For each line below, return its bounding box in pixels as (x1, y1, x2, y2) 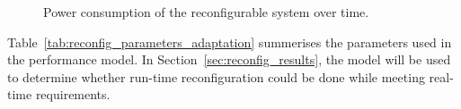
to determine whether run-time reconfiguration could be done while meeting (7, 67, 425, 86)
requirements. (35, 85, 111, 104)
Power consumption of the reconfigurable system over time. (43, 3, 369, 21)
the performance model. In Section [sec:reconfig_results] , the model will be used (7, 50, 451, 69)
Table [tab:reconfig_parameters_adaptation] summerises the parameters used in (7, 32, 452, 51)
